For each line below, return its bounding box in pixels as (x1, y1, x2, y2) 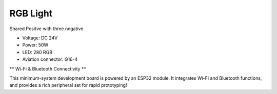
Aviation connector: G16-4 (22, 56, 78, 62)
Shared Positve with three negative (9, 26, 84, 32)
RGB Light (9, 8, 53, 19)
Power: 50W (22, 42, 49, 48)
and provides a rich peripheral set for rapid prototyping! (9, 82, 127, 88)
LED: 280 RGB (22, 49, 52, 55)
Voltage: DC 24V (22, 35, 58, 41)
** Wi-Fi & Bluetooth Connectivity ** (9, 65, 87, 72)
